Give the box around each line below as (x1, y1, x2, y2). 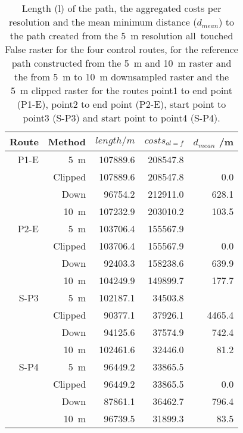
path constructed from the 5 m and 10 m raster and (11, 56, 232, 70)
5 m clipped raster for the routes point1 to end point (11, 83, 233, 97)
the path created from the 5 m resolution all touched (10, 29, 233, 42)
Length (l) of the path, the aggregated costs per (21, 1, 222, 15)
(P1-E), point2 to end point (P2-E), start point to (17, 97, 226, 111)
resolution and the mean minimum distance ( (9, 15, 197, 29)
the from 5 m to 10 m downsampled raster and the (14, 70, 229, 83)
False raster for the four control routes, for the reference (5, 42, 238, 56)
